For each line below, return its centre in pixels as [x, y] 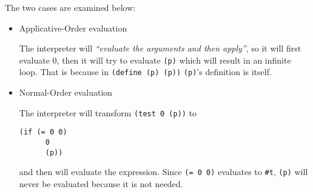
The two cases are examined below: [70, 7]
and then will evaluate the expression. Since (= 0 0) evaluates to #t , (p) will [163, 172]
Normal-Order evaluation [66, 92]
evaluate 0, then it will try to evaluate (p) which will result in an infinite [155, 60]
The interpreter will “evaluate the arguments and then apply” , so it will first [160, 48]
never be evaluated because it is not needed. [101, 183]
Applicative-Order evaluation [73, 28]
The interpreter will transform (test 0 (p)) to [108, 112]
